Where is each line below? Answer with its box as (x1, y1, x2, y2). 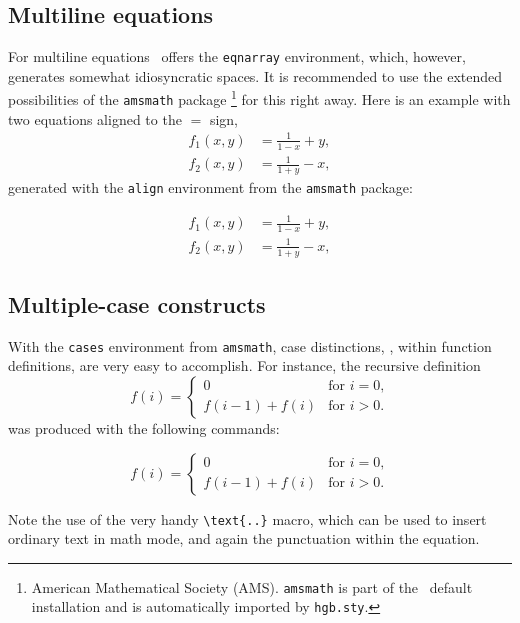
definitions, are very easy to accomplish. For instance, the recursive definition (8, 355, 481, 376)
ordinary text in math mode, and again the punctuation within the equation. (8, 528, 480, 549)
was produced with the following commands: (8, 417, 280, 438)
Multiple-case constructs (8, 288, 266, 319)
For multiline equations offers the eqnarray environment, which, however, (8, 46, 466, 67)
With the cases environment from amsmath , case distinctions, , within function (8, 335, 492, 356)
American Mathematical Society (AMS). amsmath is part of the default (31, 576, 473, 597)
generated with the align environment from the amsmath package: (8, 177, 413, 198)
